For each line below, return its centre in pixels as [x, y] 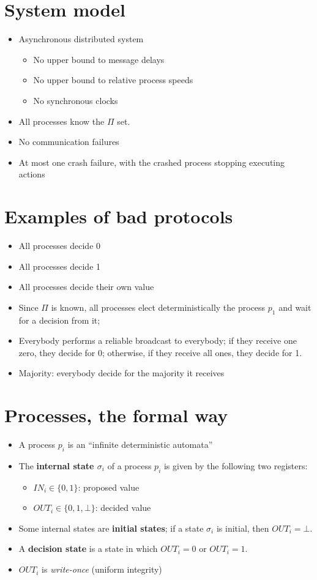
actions [32, 174]
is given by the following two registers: [236, 465]
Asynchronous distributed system [81, 39]
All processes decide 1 [60, 266]
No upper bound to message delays [99, 59]
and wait [295, 307]
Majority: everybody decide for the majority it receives [121, 373]
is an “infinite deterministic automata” [140, 444]
